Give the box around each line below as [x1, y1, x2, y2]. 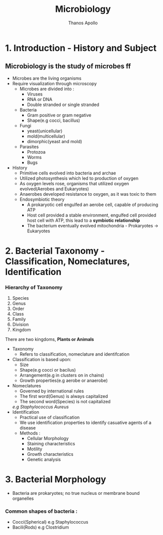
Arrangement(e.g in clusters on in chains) [19, 373, 105, 378]
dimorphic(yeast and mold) [27, 138, 82, 144]
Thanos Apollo [68, 20, 98, 26]
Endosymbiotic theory [19, 196, 65, 202]
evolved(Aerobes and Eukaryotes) [19, 186, 89, 192]
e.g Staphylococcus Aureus [12, 404, 69, 410]
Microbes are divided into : [19, 86, 75, 92]
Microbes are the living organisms [12, 75, 81, 81]
